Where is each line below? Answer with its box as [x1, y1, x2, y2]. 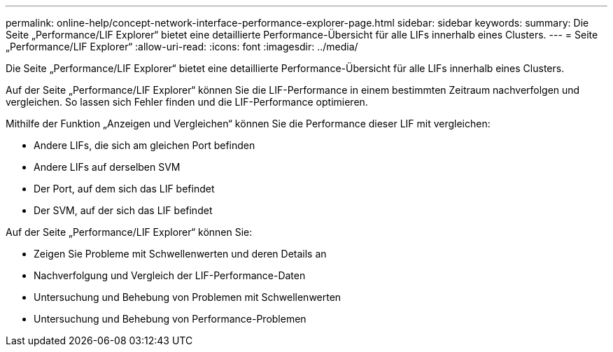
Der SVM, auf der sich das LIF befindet [34, 204, 213, 216]
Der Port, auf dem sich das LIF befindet [34, 183, 215, 195]
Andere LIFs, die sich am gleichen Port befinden [34, 139, 255, 151]
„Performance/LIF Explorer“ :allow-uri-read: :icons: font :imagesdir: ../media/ [6, 41, 358, 52]
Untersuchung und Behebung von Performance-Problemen [34, 313, 306, 325]
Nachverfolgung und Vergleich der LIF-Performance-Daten [34, 269, 306, 281]
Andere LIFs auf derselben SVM [34, 161, 181, 173]
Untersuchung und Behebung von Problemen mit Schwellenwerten [34, 291, 341, 303]
